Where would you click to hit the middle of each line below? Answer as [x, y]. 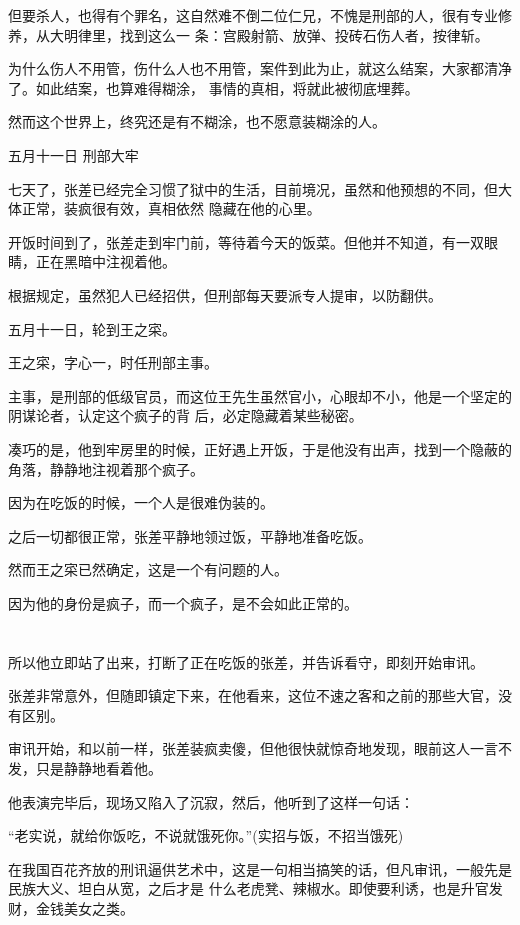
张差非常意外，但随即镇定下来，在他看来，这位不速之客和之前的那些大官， [253, 695]
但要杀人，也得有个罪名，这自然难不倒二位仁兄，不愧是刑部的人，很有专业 [253, 15]
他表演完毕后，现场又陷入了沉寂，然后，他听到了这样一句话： [211, 801]
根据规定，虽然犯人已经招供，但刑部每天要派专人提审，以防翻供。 [225, 294]
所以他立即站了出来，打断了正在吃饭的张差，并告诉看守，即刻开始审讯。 [246, 661]
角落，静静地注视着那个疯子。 [106, 468]
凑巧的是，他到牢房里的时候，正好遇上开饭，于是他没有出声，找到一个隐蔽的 [260, 448]
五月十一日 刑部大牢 [73, 154]
